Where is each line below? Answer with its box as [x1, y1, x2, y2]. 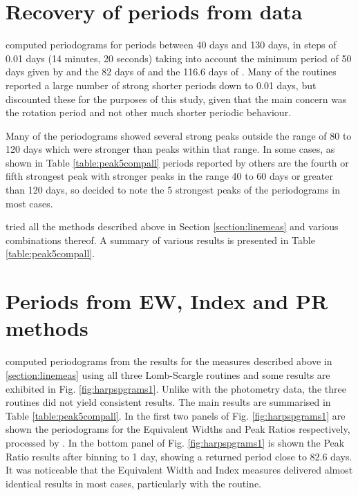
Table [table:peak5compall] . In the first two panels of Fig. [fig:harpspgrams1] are [6, 408, 346, 422]
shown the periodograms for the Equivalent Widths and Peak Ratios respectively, [6, 422, 350, 436]
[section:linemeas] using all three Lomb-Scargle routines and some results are [6, 367, 330, 382]
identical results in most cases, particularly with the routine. [6, 476, 261, 490]
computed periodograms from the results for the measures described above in [6, 354, 332, 368]
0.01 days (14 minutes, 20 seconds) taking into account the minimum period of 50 [6, 50, 352, 65]
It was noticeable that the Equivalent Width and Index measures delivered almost [6, 463, 353, 477]
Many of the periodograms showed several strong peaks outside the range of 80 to [6, 128, 352, 142]
